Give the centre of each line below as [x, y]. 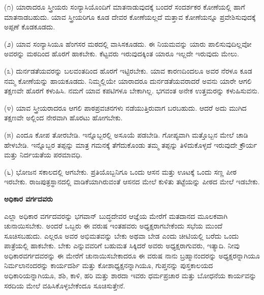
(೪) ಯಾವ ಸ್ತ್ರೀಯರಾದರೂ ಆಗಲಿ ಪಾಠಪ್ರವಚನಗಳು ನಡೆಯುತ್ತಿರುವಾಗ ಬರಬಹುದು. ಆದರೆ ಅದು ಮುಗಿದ [125, 107]
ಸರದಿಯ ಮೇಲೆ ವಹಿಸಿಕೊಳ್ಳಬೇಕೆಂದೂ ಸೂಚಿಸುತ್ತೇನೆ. [65, 285]
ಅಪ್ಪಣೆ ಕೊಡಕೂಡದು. [30, 27]
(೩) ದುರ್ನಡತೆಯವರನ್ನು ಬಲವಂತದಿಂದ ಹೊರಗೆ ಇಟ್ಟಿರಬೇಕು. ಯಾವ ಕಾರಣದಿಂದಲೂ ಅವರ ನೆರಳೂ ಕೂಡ [128, 70]
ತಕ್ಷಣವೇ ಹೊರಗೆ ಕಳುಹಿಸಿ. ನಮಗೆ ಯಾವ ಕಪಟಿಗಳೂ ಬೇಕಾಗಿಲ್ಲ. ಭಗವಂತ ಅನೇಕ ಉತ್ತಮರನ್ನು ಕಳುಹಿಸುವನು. [132, 91]
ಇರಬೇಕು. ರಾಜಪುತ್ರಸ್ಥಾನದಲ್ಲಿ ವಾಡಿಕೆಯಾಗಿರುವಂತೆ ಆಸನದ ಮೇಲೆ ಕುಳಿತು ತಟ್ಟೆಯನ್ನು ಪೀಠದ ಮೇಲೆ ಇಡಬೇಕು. [132, 182]
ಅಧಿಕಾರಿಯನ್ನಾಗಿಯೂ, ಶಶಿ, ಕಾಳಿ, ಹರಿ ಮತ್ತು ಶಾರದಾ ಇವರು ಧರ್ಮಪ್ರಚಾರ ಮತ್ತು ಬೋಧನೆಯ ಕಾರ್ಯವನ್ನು [130, 275]
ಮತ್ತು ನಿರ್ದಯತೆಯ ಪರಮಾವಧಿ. [43, 155]
